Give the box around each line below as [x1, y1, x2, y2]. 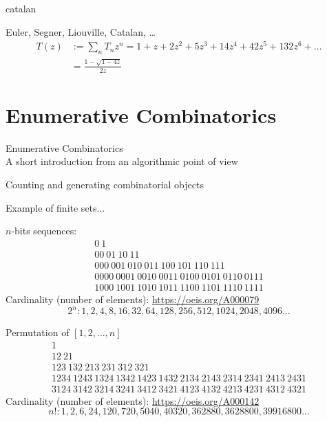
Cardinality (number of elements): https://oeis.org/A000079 [6, 291, 260, 306]
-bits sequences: [11, 223, 77, 238]
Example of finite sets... [6, 200, 105, 214]
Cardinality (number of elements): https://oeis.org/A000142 [6, 393, 260, 408]
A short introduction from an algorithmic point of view [6, 154, 238, 168]
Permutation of [6, 325, 70, 339]
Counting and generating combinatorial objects [6, 177, 204, 191]
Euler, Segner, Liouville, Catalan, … [6, 24, 156, 38]
